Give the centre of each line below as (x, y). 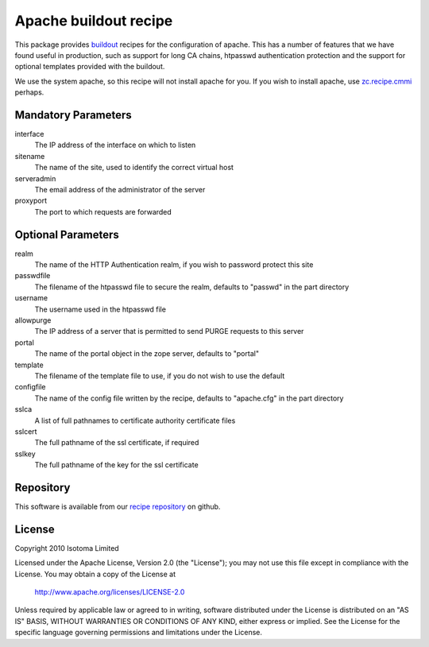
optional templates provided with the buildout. (90, 67)
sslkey (25, 454)
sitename (30, 156)
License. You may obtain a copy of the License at (95, 574)
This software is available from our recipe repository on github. (118, 506)
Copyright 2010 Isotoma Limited (67, 548)
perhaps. (29, 92)
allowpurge (33, 320)
